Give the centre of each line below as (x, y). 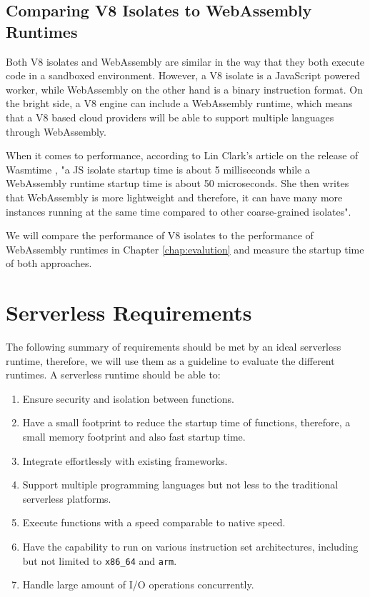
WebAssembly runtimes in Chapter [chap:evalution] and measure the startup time (185, 249)
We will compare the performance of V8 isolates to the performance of (160, 235)
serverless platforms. (67, 498)
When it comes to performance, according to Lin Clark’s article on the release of (182, 155)
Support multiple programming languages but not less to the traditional (180, 485)
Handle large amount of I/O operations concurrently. (138, 585)
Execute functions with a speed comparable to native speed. (154, 522)
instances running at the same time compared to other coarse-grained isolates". (179, 211)
